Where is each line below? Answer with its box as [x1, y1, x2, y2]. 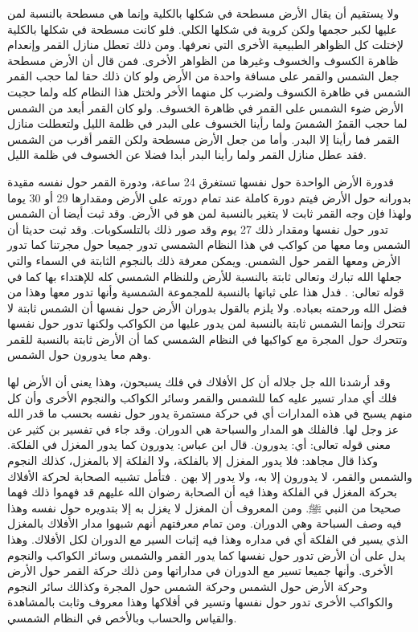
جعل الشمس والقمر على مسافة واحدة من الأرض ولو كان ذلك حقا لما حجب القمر [7, 67, 400, 84]
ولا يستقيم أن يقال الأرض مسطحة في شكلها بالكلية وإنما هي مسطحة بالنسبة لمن [7, 5, 400, 21]
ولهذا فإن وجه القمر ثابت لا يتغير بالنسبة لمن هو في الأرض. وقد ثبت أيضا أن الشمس [7, 205, 412, 222]
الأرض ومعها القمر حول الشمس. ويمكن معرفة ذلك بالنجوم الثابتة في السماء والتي [7, 251, 401, 268]
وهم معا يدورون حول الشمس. [7, 346, 151, 363]
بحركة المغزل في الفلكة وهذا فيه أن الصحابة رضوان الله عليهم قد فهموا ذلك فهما [7, 483, 397, 500]
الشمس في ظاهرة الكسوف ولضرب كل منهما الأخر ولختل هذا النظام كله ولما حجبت [7, 83, 411, 100]
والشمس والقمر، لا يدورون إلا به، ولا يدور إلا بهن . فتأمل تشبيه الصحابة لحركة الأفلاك [7, 467, 412, 484]
